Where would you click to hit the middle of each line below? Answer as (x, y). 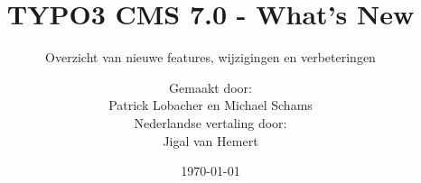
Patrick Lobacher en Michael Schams (210, 105)
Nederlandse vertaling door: (210, 122)
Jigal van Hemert (210, 140)
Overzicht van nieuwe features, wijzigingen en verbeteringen (210, 57)
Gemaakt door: (210, 87)
